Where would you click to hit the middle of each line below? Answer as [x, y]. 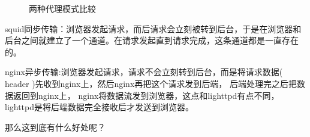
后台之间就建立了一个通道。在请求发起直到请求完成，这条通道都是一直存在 [152, 40]
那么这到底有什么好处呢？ [55, 127]
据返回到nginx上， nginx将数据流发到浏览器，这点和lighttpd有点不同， [142, 95]
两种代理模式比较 [62, 8]
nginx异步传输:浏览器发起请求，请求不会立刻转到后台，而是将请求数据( [144, 72]
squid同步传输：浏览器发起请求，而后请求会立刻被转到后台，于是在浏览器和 [153, 28]
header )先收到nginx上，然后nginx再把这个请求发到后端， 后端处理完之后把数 [155, 83]
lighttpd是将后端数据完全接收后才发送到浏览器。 [100, 107]
